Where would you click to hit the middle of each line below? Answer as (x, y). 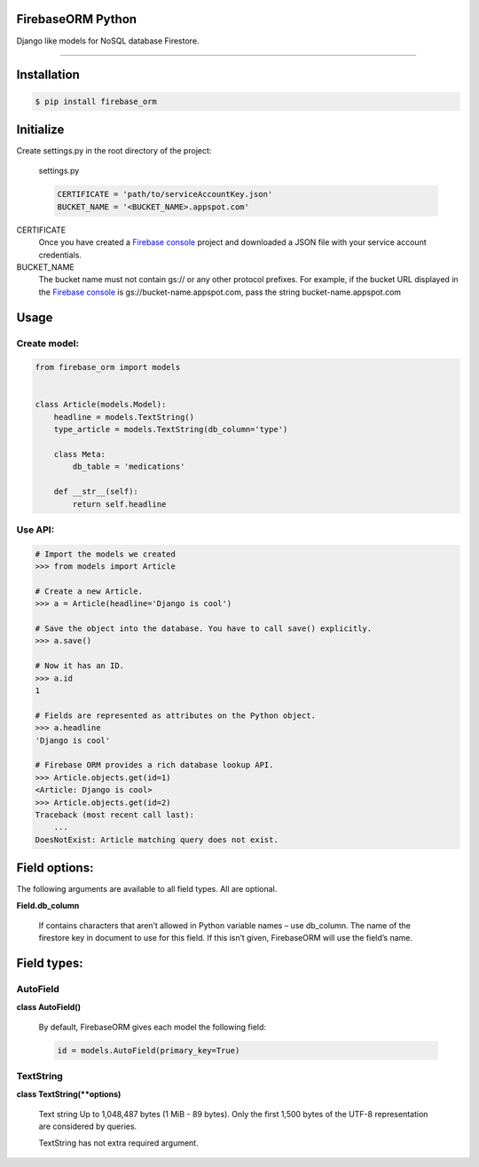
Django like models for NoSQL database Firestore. (108, 41)
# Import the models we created (106, 554)
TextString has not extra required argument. (118, 1143)
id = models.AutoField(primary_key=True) (149, 1050)
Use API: (35, 530)
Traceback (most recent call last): (115, 815)
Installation (48, 75)
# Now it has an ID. (79, 666)
